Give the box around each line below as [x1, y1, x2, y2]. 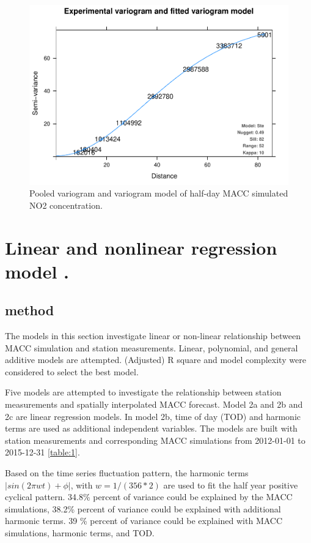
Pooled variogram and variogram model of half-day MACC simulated [29, 187, 288, 200]
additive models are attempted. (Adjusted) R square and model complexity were [5, 353, 306, 366]
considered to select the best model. [5, 365, 139, 378]
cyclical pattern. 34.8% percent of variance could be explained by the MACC [5, 490, 293, 503]
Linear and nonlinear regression [5, 234, 277, 260]
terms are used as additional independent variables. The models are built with [5, 422, 298, 435]
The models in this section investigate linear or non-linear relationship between [5, 329, 301, 342]
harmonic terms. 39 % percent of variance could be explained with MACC [5, 514, 283, 527]
